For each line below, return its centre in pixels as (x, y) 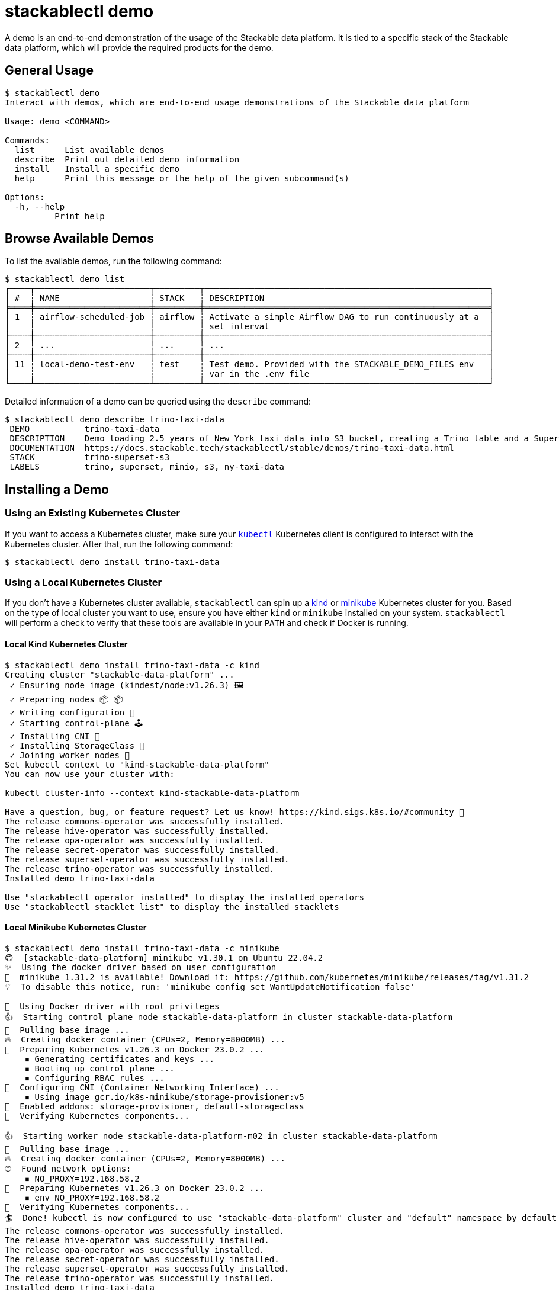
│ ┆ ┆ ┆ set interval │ (250, 327)
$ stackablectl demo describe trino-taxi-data (115, 420)
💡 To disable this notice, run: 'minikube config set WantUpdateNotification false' (210, 986)
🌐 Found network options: (68, 1168)
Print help (80, 216)
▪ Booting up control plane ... (99, 1068)
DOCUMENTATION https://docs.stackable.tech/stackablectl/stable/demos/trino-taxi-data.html (232, 448)
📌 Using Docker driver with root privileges (112, 1006)
